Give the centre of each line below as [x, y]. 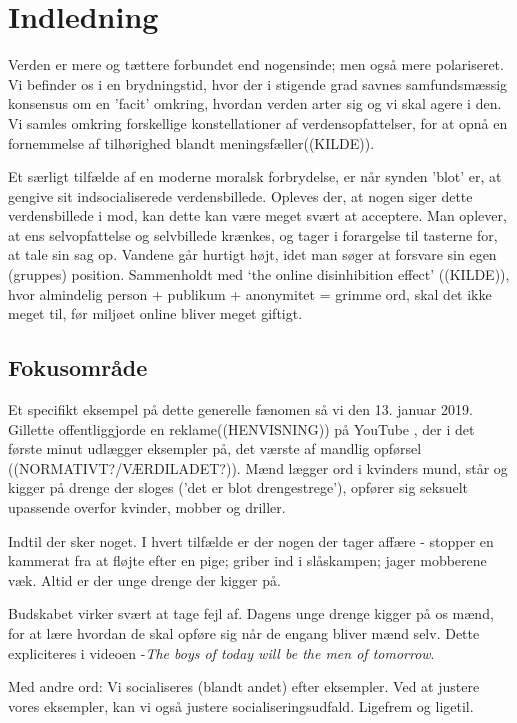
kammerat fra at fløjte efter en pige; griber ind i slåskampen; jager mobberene [247, 560]
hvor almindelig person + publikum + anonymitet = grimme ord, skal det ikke [250, 293]
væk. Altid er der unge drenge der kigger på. [144, 579]
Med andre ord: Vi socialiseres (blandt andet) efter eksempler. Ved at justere [244, 686]
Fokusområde [78, 367]
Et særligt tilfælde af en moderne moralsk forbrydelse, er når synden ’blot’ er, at [255, 176]
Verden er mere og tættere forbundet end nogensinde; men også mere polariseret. [256, 64]
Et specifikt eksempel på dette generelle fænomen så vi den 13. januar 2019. [240, 409]
